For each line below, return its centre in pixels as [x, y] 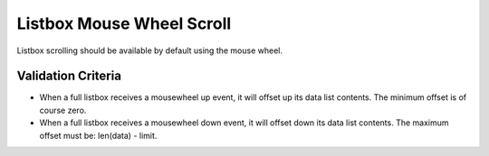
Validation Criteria [69, 76]
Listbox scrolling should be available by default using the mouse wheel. [150, 50]
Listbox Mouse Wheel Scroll [124, 23]
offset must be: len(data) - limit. [98, 135]
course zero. [63, 110]
